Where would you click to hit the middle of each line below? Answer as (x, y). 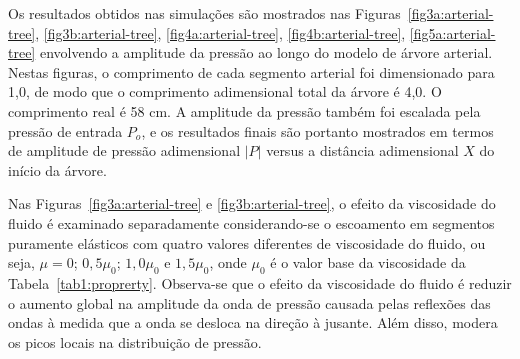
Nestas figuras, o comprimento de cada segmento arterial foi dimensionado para (251, 71)
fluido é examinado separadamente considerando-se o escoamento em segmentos (251, 222)
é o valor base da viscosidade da (368, 262)
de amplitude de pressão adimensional (124, 150)
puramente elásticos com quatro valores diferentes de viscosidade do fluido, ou (247, 242)
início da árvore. (57, 169)
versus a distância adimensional (362, 150)
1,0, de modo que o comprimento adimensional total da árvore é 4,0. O (225, 91)
